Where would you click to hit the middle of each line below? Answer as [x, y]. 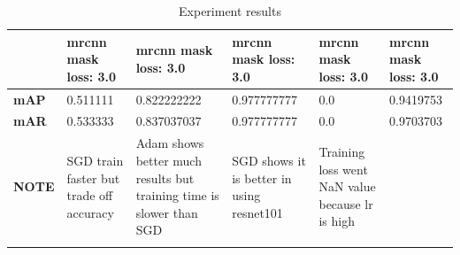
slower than [167, 212]
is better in [262, 178]
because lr [346, 203]
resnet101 [257, 212]
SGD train [95, 160]
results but [165, 178]
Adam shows [170, 143]
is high [337, 221]
